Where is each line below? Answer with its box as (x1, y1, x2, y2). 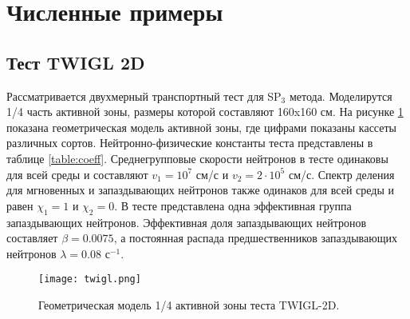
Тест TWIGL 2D (6, 50, 145, 74)
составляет (6, 229, 58, 246)
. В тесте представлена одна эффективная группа (114, 197, 352, 213)
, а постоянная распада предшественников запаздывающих (113, 229, 397, 246)
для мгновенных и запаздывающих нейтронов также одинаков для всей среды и (6, 181, 394, 198)
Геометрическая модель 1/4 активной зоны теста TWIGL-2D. (38, 296, 340, 313)
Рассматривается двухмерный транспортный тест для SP (6, 87, 282, 104)
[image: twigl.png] (38, 273, 141, 285)
